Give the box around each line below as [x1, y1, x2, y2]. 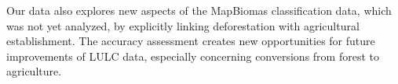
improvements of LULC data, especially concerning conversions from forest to [6, 47, 379, 64]
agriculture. [6, 63, 62, 79]
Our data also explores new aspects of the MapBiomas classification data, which [6, 2, 392, 18]
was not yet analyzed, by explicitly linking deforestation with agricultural [6, 17, 360, 33]
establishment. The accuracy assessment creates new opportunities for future [6, 33, 375, 49]
